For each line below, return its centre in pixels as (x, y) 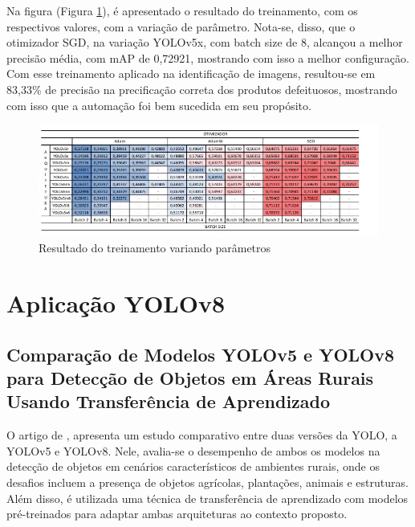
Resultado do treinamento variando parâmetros (155, 248)
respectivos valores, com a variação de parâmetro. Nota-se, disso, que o (181, 26)
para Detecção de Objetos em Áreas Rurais (190, 377)
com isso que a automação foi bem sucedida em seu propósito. (159, 105)
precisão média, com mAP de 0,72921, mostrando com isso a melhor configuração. (208, 57)
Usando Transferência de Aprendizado (169, 401)
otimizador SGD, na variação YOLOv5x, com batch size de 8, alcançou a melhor (205, 42)
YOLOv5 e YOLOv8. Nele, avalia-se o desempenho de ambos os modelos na (193, 450)
